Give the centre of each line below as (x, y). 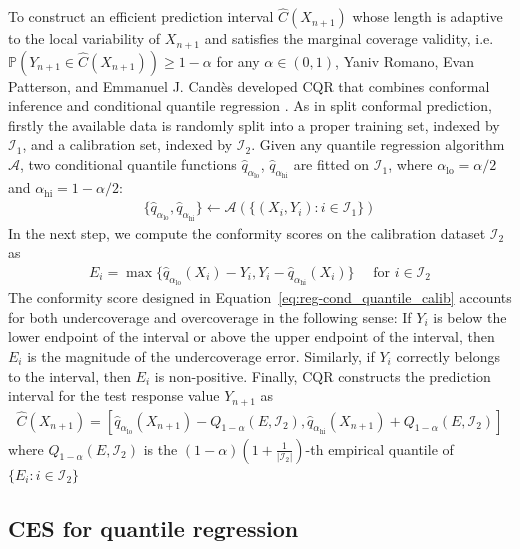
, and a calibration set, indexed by (127, 144)
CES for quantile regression (153, 527)
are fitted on (331, 164)
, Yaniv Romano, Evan (404, 60)
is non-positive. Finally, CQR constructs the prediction (322, 375)
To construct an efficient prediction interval (141, 16)
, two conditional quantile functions (128, 164)
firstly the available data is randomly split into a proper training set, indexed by (254, 124)
